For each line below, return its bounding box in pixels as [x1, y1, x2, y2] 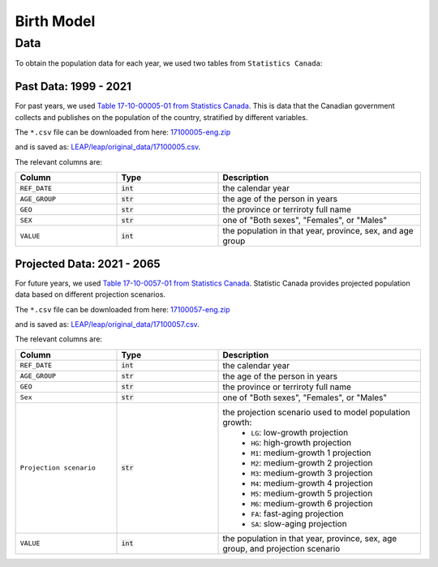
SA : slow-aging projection [251, 518, 348, 529]
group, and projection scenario [222, 543, 341, 554]
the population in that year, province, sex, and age [222, 226, 414, 237]
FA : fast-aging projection [251, 508, 344, 519]
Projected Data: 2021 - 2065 [15, 256, 161, 271]
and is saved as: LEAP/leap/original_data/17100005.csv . [15, 142, 201, 152]
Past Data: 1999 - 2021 [15, 79, 131, 93]
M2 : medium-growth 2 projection [251, 457, 373, 468]
